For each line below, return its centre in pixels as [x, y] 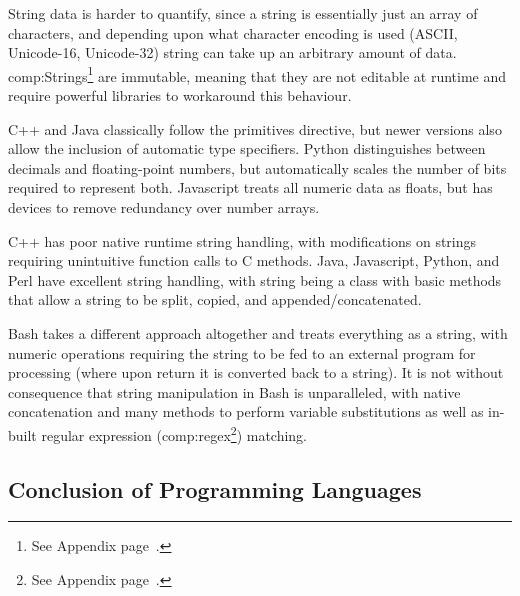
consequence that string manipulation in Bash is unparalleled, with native [234, 391]
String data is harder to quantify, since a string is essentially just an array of [243, 13]
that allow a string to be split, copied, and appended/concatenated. [215, 299]
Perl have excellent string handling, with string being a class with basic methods [255, 279]
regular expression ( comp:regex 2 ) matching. [174, 433]
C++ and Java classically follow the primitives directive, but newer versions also [255, 128]
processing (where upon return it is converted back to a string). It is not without [256, 372]
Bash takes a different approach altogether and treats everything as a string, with [258, 332]
